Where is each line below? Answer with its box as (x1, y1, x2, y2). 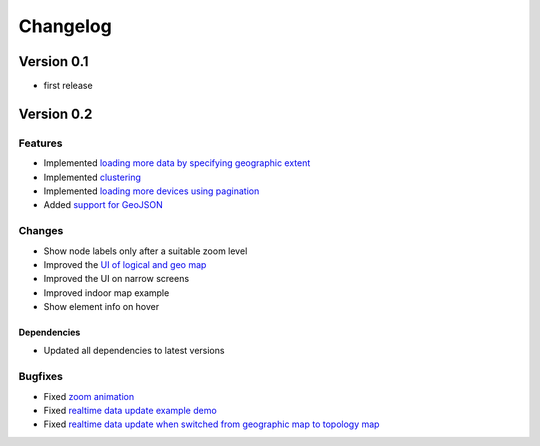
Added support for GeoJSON (43, 199, 164, 211)
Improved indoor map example (43, 286, 170, 299)
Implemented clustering (43, 171, 142, 183)
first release (43, 80, 94, 92)
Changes (18, 224, 64, 238)
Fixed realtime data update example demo (43, 405, 217, 417)
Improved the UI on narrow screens (43, 273, 190, 285)
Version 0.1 (18, 53, 89, 70)
